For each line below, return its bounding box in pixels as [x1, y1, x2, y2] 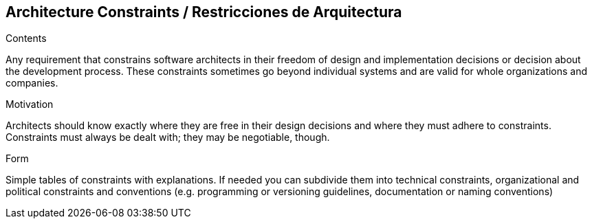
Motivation [6, 98, 54, 111]
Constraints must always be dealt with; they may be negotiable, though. [6, 131, 330, 144]
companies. [6, 77, 58, 89]
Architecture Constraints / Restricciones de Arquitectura [6, 3, 402, 21]
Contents [6, 32, 47, 45]
